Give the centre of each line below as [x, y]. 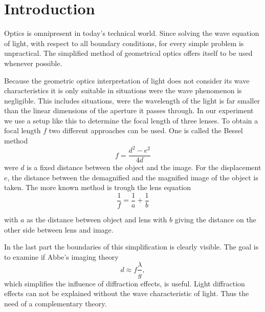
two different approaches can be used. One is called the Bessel [146, 130]
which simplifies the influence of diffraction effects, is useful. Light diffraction [125, 283]
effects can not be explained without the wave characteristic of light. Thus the [127, 293]
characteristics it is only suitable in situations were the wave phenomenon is [123, 90]
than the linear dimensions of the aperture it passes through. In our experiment [129, 110]
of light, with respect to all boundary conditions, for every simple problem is [124, 43]
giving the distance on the [215, 220]
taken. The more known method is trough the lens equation [98, 187]
